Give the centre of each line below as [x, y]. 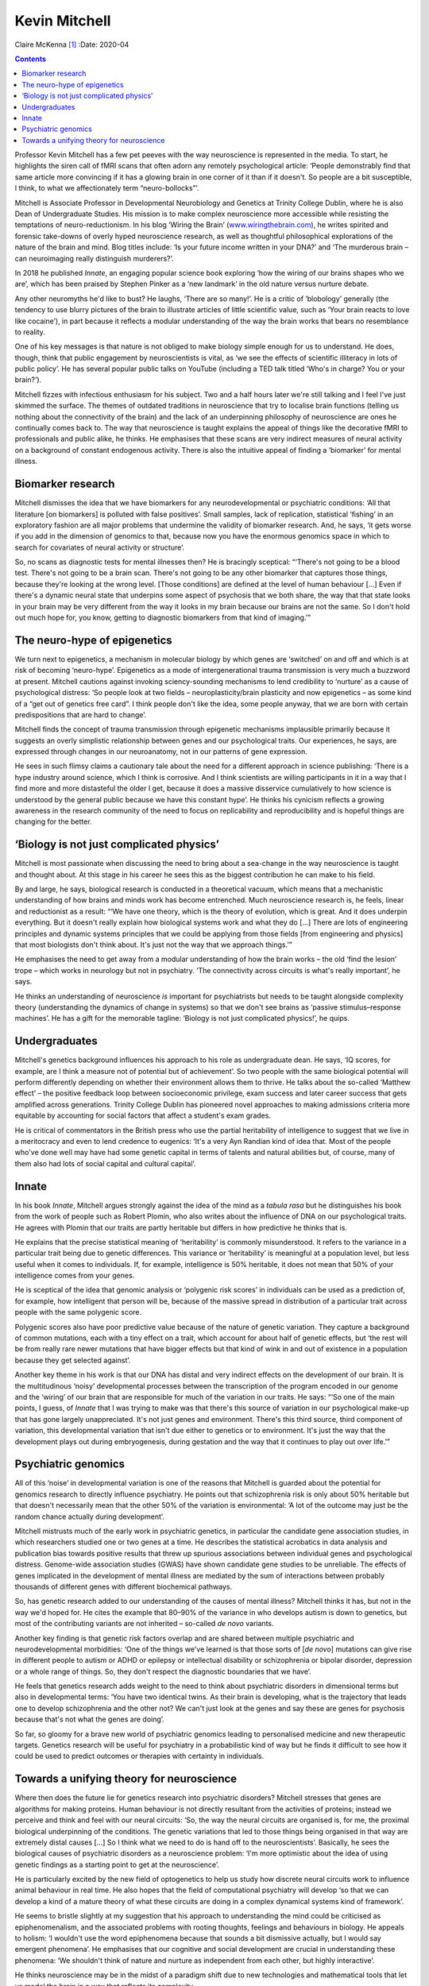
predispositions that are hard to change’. [81, 714]
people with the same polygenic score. [78, 1312]
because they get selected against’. [73, 1360]
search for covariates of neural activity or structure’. [100, 547]
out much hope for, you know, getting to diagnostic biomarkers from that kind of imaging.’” [163, 618]
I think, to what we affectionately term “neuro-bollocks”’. [107, 188]
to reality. [30, 332]
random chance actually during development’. [89, 1517]
